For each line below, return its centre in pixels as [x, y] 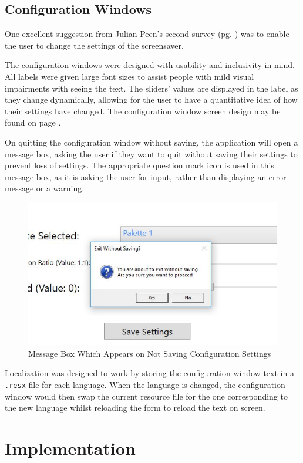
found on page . [33, 122]
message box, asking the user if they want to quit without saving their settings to [151, 153]
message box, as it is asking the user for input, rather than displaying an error [146, 176]
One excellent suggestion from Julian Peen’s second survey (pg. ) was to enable [147, 34]
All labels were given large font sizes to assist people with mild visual [129, 76]
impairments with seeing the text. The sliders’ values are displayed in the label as [151, 88]
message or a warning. [45, 188]
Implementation [70, 447]
